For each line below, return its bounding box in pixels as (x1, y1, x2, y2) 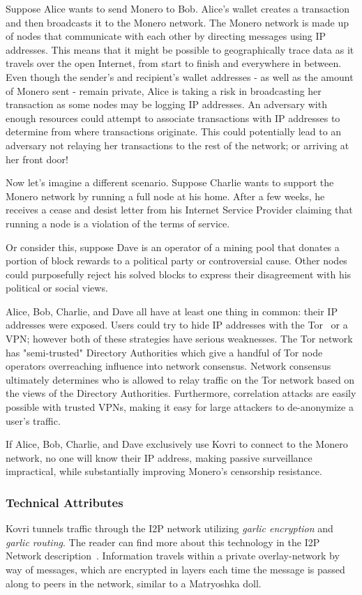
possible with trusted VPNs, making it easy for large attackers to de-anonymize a (6, 400, 354, 414)
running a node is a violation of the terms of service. (6, 216, 230, 230)
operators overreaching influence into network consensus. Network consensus (6, 359, 331, 373)
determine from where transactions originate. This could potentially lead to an (6, 124, 342, 139)
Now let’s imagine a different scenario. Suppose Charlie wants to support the (6, 175, 334, 190)
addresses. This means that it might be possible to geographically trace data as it (6, 42, 354, 57)
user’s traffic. (6, 413, 61, 428)
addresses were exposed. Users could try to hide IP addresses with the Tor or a (6, 317, 348, 332)
